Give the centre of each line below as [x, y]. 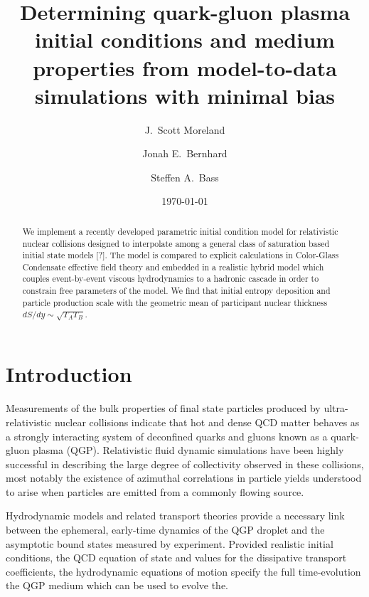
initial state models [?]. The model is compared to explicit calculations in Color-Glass [181, 255]
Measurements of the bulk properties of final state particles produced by [163, 408]
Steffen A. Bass [185, 177]
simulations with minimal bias [185, 95]
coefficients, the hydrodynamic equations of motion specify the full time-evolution [183, 571]
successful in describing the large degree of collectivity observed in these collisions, [185, 464]
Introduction [69, 374]
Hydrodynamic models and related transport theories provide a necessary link [175, 516]
